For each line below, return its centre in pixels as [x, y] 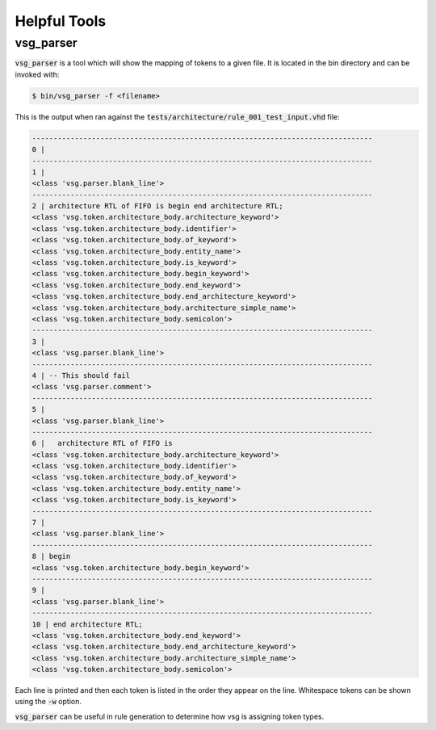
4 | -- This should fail [81, 375]
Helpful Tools [61, 21]
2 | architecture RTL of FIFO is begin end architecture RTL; [157, 206]
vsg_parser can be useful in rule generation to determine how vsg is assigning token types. [170, 716]
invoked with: [37, 74]
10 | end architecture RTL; [87, 624]
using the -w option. [48, 702]
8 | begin [51, 556]
